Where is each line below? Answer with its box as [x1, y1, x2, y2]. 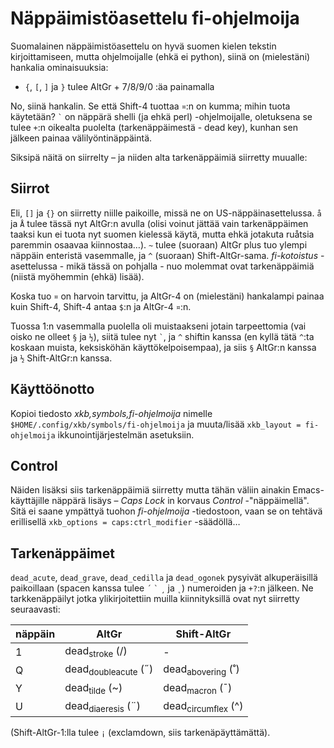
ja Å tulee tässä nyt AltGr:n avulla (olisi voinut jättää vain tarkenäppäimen [10, 217, 309, 229]
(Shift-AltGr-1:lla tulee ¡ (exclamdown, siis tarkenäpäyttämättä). [10, 726, 271, 738]
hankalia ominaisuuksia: [10, 61, 109, 73]
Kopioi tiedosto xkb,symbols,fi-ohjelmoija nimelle [10, 407, 213, 419]
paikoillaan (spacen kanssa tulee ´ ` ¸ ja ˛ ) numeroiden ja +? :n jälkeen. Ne [10, 582, 314, 594]
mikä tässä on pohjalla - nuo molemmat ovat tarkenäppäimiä [66, 260, 315, 272]
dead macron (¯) [163, 680, 233, 696]
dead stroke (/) [64, 644, 128, 660]
